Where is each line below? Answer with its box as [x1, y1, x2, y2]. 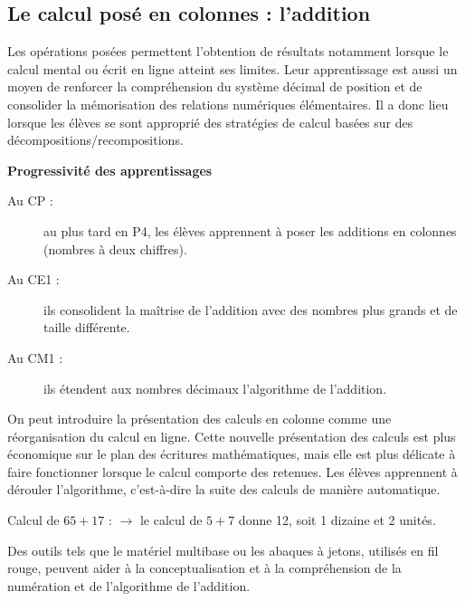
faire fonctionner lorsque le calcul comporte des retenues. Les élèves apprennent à [7, 462, 458, 481]
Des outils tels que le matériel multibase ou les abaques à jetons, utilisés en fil [7, 540, 439, 559]
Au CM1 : [7, 348, 63, 367]
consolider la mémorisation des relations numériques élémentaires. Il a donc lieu [7, 94, 449, 113]
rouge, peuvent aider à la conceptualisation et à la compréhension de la [7, 558, 402, 577]
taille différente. [43, 318, 130, 337]
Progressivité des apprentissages [7, 160, 213, 179]
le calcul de [139, 510, 203, 529]
